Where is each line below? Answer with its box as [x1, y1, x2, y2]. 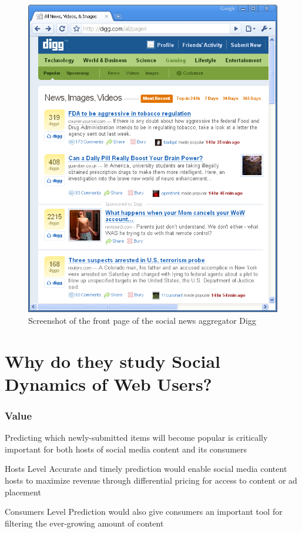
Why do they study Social [5, 348, 221, 373]
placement [5, 485, 41, 498]
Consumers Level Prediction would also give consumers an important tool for [5, 505, 283, 518]
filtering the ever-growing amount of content [5, 517, 164, 529]
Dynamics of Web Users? [5, 371, 212, 395]
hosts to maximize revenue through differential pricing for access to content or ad [5, 474, 297, 486]
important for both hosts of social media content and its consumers [5, 443, 247, 455]
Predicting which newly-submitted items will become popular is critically [5, 431, 268, 444]
